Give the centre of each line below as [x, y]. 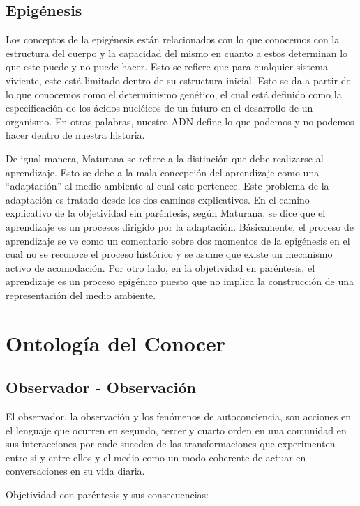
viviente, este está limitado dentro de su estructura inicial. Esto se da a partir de [178, 80]
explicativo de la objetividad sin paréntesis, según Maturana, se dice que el [166, 213]
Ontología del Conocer [116, 343]
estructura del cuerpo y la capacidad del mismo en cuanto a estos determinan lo [177, 53]
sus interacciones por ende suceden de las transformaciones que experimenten [171, 444]
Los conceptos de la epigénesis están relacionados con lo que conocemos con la [173, 39]
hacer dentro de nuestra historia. [75, 135]
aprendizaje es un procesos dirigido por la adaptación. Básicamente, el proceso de [180, 226]
